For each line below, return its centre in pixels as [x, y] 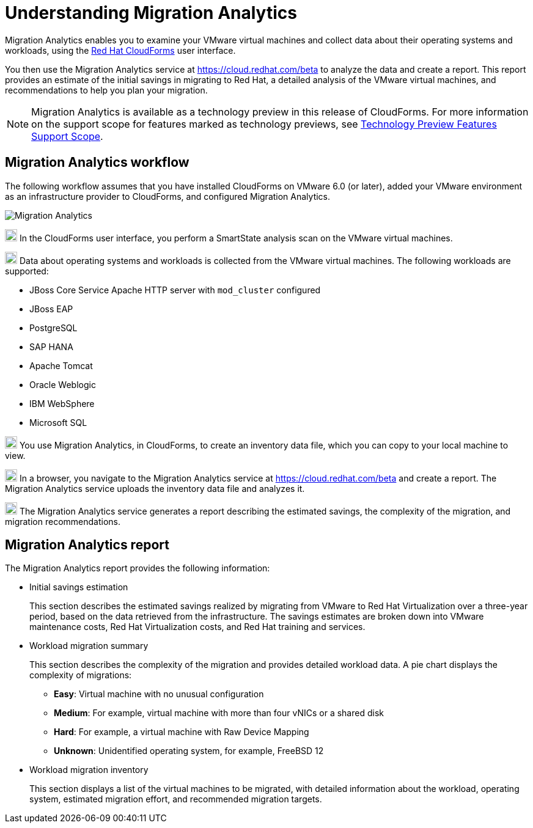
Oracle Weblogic [63, 384]
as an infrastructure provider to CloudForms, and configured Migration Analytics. [168, 196]
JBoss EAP [51, 309]
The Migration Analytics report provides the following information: [138, 568]
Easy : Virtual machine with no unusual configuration [159, 694]
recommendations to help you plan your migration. [106, 90]
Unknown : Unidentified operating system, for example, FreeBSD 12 [189, 751]
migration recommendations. [63, 521]
